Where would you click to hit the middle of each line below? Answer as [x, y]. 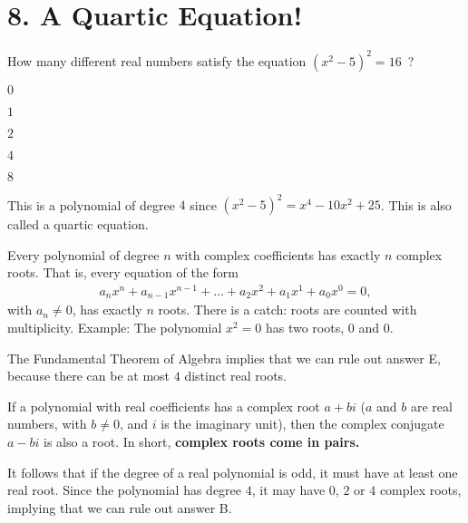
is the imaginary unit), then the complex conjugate [302, 424]
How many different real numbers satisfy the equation [157, 60]
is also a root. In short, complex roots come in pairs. [202, 442]
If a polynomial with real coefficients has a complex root [164, 406]
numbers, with [47, 424]
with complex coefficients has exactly [278, 254]
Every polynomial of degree [83, 254]
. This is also [416, 204]
